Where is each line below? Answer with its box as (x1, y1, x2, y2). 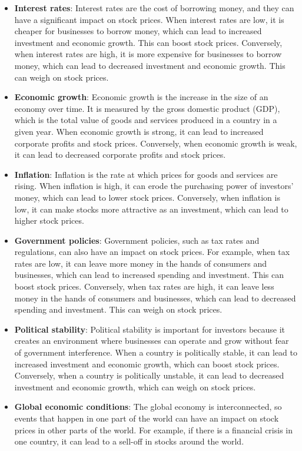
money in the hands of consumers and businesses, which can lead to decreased (14, 291, 296, 304)
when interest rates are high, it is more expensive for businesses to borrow (14, 48, 282, 60)
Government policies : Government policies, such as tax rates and (14, 234, 260, 246)
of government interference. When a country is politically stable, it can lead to (14, 346, 297, 359)
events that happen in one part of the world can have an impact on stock (14, 412, 279, 424)
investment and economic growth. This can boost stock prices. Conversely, (14, 36, 283, 48)
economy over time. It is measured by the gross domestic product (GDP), (14, 102, 280, 114)
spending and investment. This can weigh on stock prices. (14, 303, 223, 316)
